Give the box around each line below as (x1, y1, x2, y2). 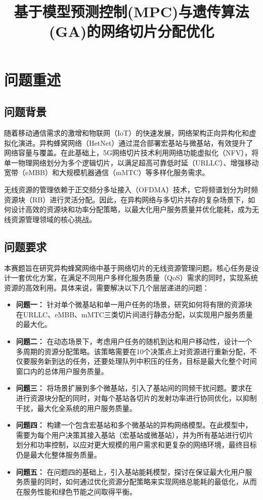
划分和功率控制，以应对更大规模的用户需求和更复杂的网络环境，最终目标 (16, 439, 257, 450)
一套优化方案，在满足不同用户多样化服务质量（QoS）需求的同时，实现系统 (11, 272, 258, 283)
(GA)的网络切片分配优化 (49, 21, 214, 41)
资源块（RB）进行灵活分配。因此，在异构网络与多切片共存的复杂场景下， (4, 194, 248, 204)
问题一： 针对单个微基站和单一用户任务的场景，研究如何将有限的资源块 (16, 299, 252, 310)
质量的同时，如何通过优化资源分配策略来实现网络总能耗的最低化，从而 (23, 476, 257, 487)
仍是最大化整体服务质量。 (16, 449, 101, 460)
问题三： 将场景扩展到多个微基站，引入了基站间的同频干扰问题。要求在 (16, 383, 252, 393)
